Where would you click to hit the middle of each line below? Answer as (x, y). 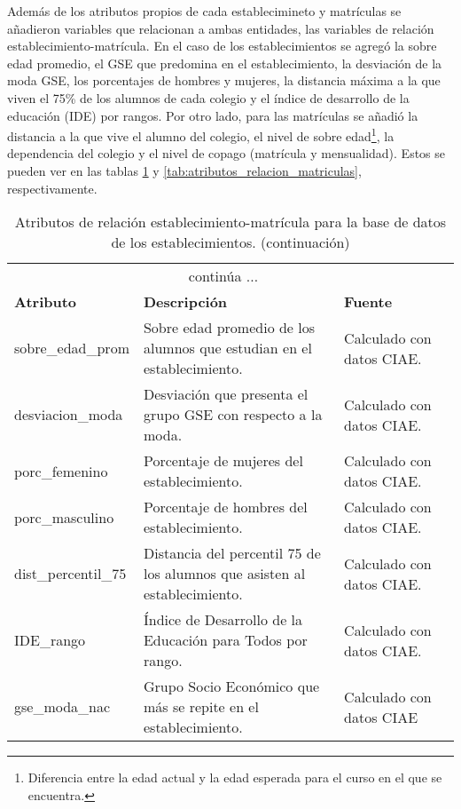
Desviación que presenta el (226, 394)
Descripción (185, 302)
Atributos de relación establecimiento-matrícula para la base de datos (230, 222)
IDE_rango (50, 640)
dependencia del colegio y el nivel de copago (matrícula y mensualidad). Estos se (227, 153)
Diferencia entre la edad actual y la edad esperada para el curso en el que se (235, 777)
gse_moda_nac (63, 707)
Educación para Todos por (225, 640)
